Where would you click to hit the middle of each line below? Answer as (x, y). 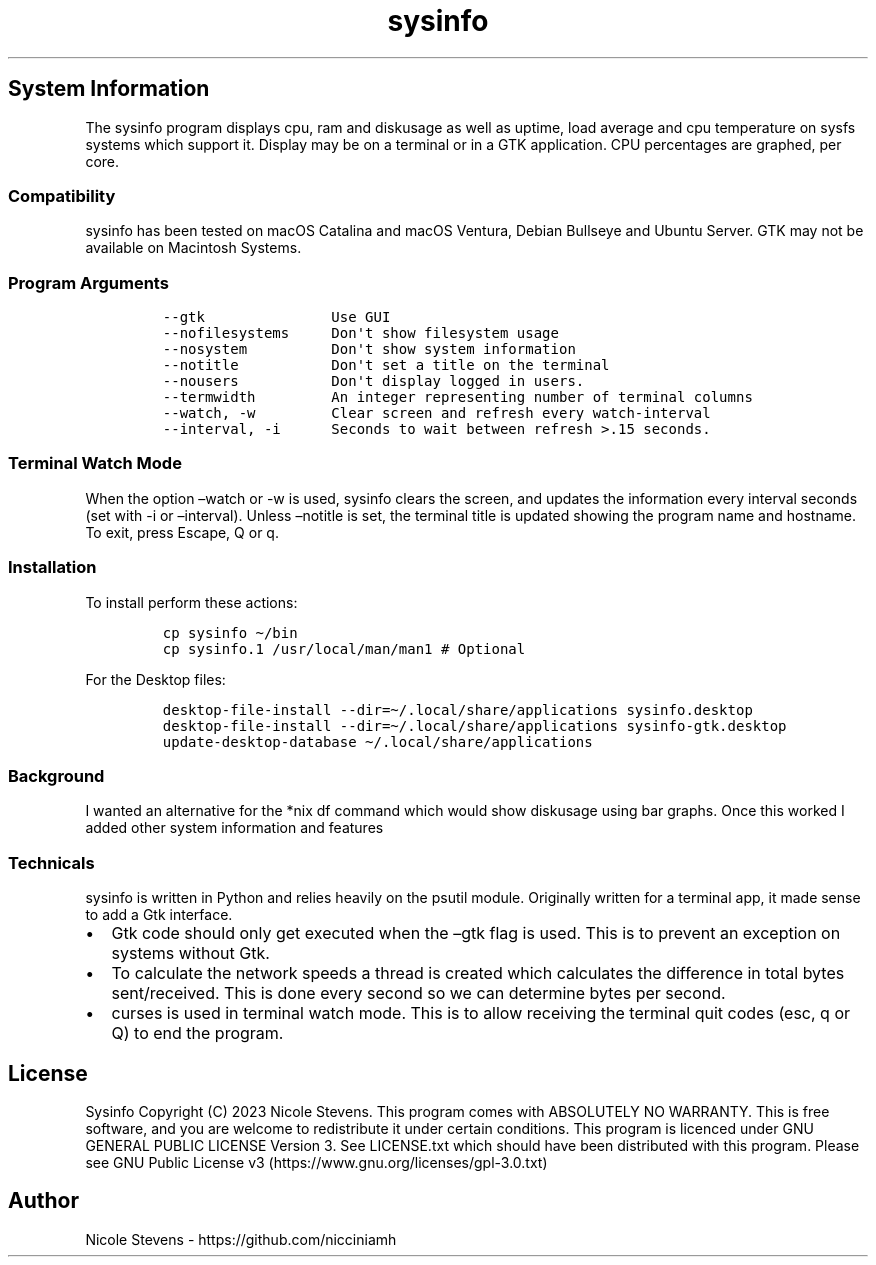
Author (43, 1201)
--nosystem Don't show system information (369, 349)
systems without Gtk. (190, 953)
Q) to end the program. (197, 1033)
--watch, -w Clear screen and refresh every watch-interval (436, 413)
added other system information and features (234, 828)
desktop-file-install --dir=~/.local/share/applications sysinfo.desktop (457, 709)
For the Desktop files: (155, 679)
